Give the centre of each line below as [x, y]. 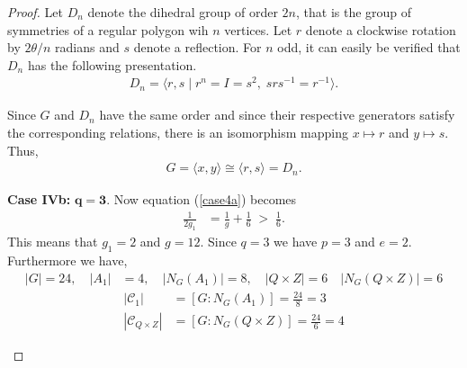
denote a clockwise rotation [381, 29]
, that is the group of [354, 12]
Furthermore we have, [67, 260]
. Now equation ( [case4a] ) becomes [202, 199]
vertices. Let [258, 29]
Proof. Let [35, 12]
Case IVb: [39, 199]
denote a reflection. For [198, 47]
